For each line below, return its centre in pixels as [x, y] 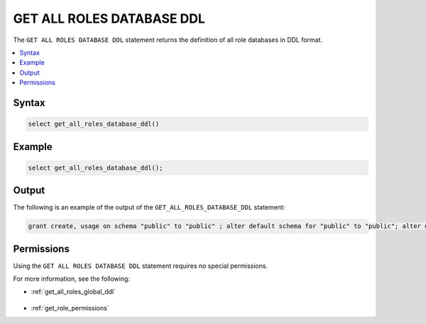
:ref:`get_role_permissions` [70, 308]
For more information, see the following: [72, 279]
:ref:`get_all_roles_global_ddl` [73, 292]
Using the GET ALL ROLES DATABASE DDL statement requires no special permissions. [141, 266]
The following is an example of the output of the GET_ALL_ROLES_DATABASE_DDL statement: [149, 207]
